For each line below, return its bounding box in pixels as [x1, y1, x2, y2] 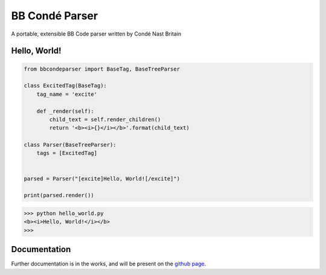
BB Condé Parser [11, 9, 98, 22]
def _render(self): [36, 107, 95, 115]
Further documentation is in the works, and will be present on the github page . [11, 260, 206, 268]
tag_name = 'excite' [36, 90, 98, 98]
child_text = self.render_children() [49, 116, 161, 123]
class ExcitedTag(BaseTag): [24, 82, 107, 89]
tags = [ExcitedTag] [36, 150, 98, 157]
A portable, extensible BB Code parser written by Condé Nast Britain [11, 30, 182, 37]
